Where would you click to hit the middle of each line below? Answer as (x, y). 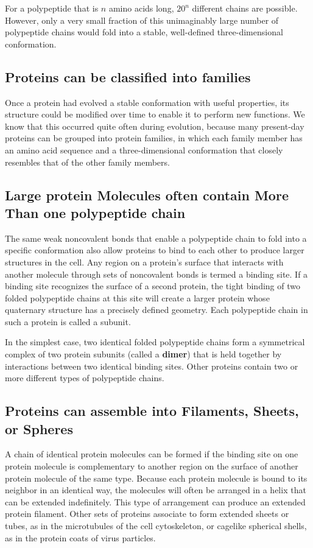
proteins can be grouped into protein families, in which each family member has (154, 138)
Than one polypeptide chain (95, 212)
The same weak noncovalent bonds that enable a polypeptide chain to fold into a (156, 238)
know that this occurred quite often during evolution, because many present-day (155, 126)
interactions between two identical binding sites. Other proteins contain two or (152, 366)
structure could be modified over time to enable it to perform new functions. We (155, 114)
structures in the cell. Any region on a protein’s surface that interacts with (144, 262)
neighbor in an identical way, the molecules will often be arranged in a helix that (156, 490)
